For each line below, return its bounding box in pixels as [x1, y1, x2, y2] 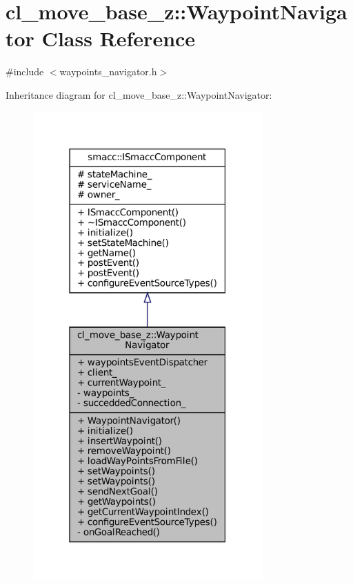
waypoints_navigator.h [59, 64, 157, 79]
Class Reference [41, 24, 196, 52]
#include [6, 64, 44, 79]
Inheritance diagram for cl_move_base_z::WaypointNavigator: [6, 87, 272, 102]
